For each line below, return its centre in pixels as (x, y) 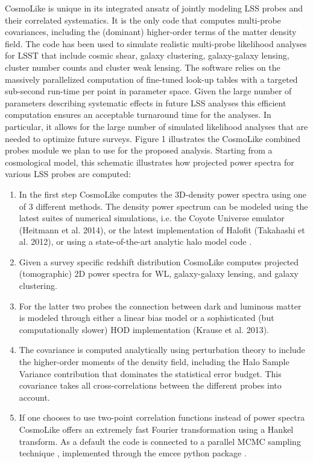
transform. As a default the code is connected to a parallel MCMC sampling (160, 441)
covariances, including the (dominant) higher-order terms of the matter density (151, 32)
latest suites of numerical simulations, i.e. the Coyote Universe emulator (152, 218)
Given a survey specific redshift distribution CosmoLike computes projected (159, 261)
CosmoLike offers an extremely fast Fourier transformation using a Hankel (156, 429)
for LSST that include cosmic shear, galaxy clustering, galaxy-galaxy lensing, (147, 55)
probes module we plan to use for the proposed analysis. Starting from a (139, 150)
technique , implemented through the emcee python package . (133, 453)
